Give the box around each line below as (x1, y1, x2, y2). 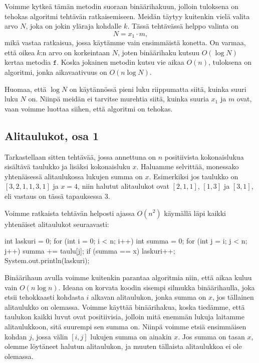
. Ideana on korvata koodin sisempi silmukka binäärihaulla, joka (58, 282, 255, 292)
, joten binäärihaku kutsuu (117, 47, 200, 57)
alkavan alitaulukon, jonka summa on (91, 292, 206, 302)
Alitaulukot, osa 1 (5, 128, 99, 143)
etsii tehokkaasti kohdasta (5, 292, 84, 302)
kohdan (5, 331, 27, 341)
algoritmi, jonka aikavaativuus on (5, 67, 107, 77)
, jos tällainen (212, 292, 254, 302)
